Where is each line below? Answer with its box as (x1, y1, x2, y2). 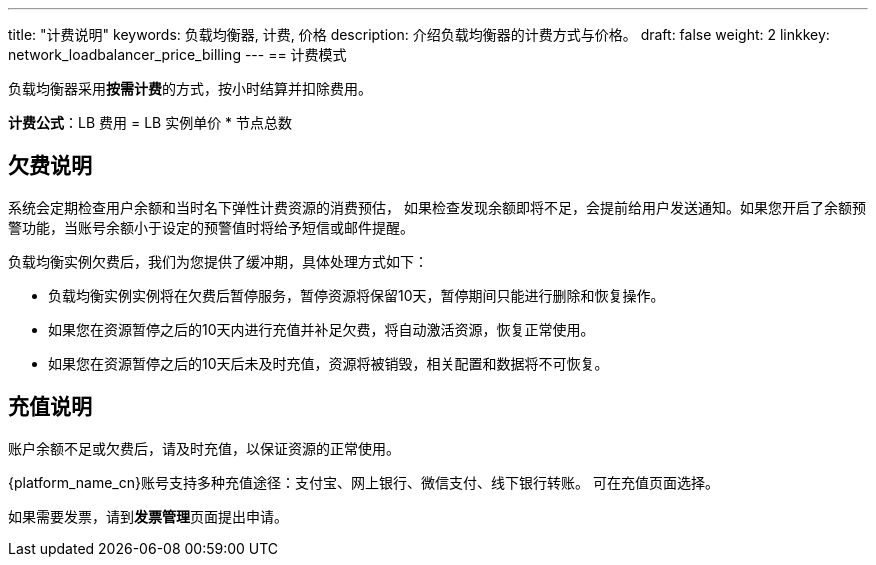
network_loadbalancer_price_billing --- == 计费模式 (8, 46, 347, 63)
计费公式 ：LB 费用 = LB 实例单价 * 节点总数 (8, 114, 293, 131)
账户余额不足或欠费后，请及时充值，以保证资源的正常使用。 (8, 439, 400, 457)
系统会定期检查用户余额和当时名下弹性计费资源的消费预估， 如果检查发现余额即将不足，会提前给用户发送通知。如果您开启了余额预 (8, 198, 866, 216)
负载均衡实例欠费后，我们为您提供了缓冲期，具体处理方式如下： (8, 252, 428, 270)
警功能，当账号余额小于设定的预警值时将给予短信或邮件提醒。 (8, 218, 414, 236)
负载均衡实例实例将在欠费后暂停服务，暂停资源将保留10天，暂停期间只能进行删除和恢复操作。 (48, 286, 665, 304)
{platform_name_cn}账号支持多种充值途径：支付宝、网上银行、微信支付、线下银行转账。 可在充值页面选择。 (8, 473, 719, 491)
